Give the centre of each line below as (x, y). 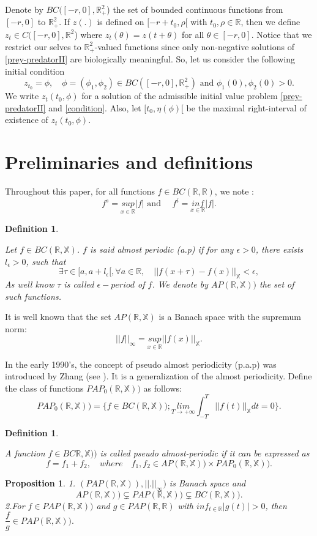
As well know (30, 284)
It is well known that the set (58, 317)
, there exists (279, 249)
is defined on (121, 22)
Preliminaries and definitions (129, 162)
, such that (46, 261)
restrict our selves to (43, 46)
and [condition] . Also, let (95, 107)
